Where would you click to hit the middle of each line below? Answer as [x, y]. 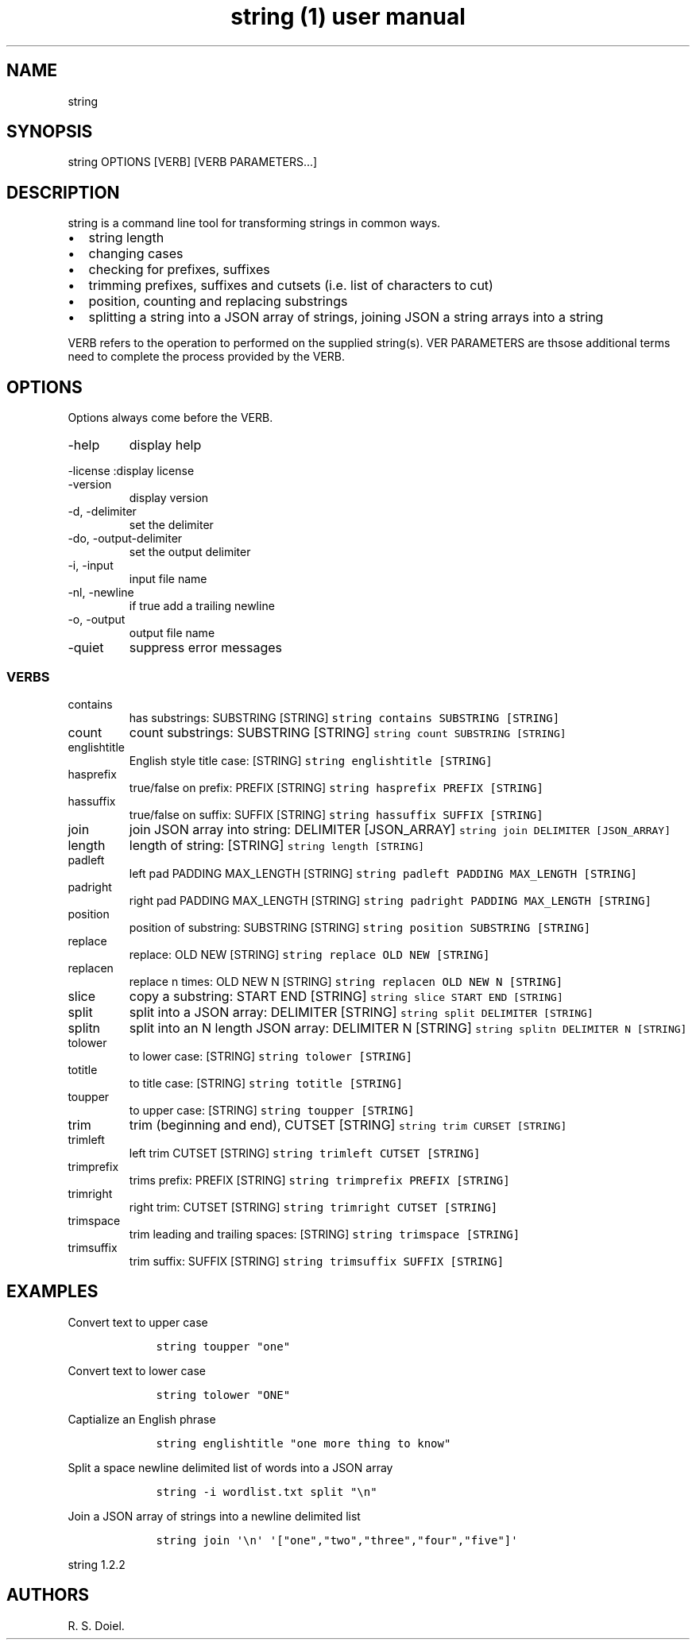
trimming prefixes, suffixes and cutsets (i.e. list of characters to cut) [291, 286]
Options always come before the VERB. [170, 418]
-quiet [86, 648]
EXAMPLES [52, 1292]
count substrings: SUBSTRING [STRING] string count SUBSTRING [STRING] [348, 732]
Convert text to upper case [138, 1322]
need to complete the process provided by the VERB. [207, 357]
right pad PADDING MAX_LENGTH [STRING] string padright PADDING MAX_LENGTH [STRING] [390, 900]
